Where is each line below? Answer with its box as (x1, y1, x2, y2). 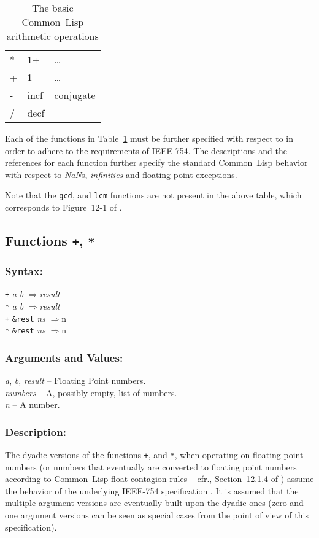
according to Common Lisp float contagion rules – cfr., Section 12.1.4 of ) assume (5, 472, 314, 485)
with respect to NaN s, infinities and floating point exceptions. (5, 168, 237, 181)
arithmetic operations (6, 29, 99, 43)
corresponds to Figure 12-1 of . (5, 201, 122, 214)
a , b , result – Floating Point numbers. (5, 374, 146, 387)
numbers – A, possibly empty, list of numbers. (5, 386, 177, 399)
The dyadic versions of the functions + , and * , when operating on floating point (5, 448, 304, 461)
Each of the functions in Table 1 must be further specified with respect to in (5, 132, 294, 144)
